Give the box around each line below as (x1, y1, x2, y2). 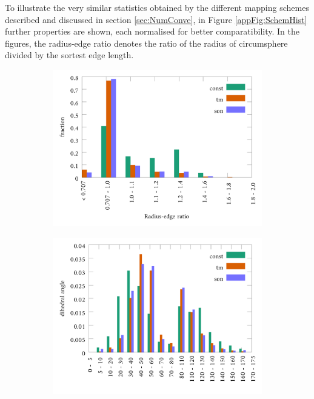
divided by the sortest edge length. (5, 49, 134, 61)
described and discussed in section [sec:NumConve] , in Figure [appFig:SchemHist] (5, 13, 307, 25)
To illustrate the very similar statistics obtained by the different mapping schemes (5, 1, 309, 13)
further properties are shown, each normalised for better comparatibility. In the (5, 25, 299, 38)
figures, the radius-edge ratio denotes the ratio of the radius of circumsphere (5, 36, 288, 49)
